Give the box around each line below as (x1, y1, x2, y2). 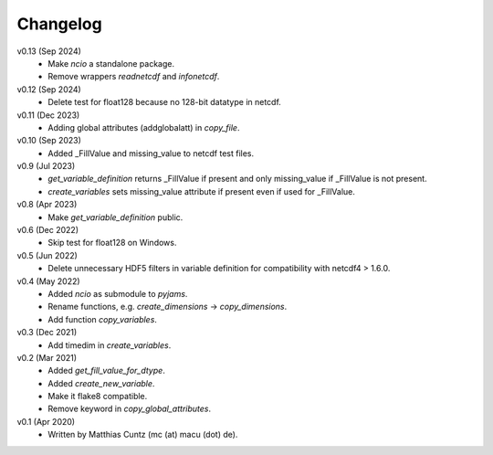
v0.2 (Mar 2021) (16, 352, 78, 363)
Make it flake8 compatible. (47, 391, 148, 402)
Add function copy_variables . (47, 313, 157, 324)
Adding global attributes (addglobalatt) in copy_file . (47, 122, 240, 132)
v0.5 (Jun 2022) (16, 249, 78, 260)
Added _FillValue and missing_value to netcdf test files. (47, 147, 255, 159)
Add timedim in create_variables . (47, 339, 172, 351)
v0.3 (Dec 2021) (16, 327, 78, 338)
